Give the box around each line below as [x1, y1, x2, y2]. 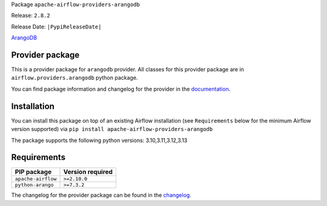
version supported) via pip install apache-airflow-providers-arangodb [11, 126, 213, 133]
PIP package [15, 168, 51, 176]
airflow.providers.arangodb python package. [11, 74, 138, 82]
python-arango [15, 182, 54, 188]
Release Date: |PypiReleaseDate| [11, 23, 102, 30]
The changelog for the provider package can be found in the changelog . [11, 192, 192, 199]
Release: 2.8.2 [11, 12, 51, 19]
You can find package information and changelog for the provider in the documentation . [11, 85, 231, 92]
